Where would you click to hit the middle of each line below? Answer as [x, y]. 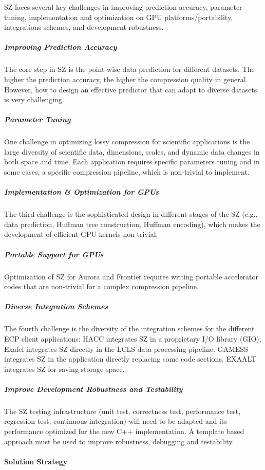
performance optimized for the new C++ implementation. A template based [124, 431]
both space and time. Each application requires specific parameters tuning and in [132, 162]
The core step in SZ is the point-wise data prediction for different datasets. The [129, 69]
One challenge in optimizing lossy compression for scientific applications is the [127, 142]
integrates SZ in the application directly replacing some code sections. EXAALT [130, 359]
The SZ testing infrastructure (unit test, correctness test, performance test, [122, 411]
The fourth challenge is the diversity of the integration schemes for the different [129, 328]
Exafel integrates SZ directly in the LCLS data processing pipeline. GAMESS [126, 349]
